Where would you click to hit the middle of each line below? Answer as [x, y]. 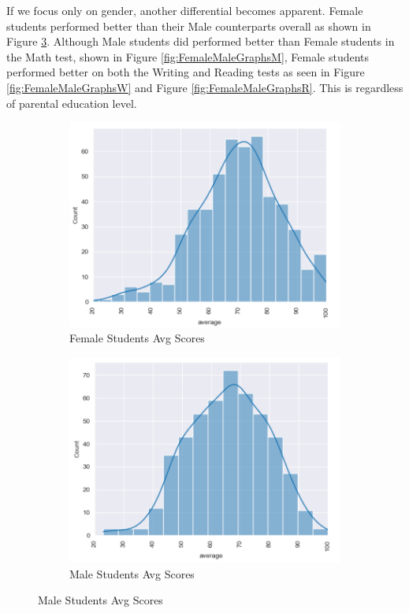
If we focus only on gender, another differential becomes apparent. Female [185, 10]
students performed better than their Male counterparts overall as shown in [189, 26]
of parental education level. [72, 103]
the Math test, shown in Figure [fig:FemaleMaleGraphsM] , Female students [188, 56]
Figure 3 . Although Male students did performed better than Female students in [201, 41]
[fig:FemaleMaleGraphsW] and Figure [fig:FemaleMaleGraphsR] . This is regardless [205, 87]
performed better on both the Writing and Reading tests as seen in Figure [186, 72]
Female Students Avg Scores [137, 338]
